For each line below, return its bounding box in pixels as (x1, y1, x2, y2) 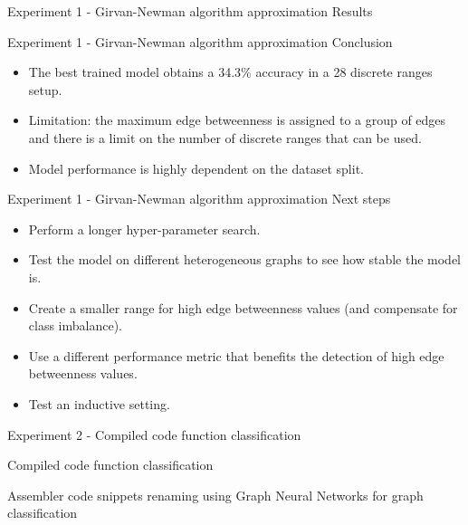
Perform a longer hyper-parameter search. (28, 219, 261, 238)
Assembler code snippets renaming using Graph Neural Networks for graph (7, 485, 424, 504)
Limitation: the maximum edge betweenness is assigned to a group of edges (28, 110, 446, 129)
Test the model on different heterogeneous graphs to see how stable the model (28, 250, 462, 269)
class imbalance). (28, 316, 122, 335)
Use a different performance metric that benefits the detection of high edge (28, 346, 444, 365)
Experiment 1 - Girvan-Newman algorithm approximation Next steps (7, 189, 391, 208)
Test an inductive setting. (28, 394, 170, 413)
